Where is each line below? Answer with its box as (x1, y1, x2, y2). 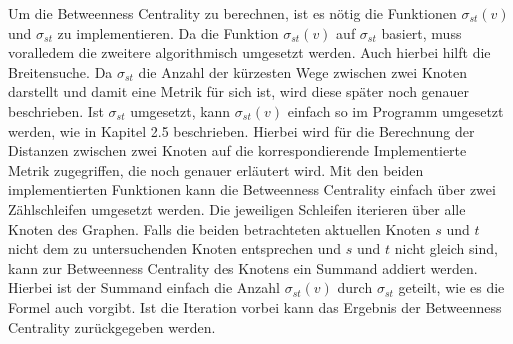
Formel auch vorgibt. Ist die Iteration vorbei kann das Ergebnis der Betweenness (8, 296, 502, 317)
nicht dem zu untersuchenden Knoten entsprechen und (8, 238, 342, 259)
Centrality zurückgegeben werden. (8, 316, 216, 337)
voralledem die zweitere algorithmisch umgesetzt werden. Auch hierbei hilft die (8, 42, 491, 63)
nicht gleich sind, (394, 238, 498, 259)
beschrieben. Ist (8, 100, 104, 121)
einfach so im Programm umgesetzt (287, 100, 504, 121)
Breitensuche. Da (8, 61, 113, 82)
